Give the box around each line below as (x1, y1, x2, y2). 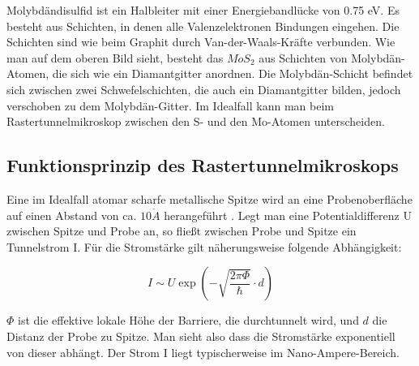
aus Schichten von (259, 49, 348, 66)
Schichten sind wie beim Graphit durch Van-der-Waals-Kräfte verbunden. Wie (6, 33, 395, 50)
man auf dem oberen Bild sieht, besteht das (6, 49, 224, 66)
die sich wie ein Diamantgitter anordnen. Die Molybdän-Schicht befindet (52, 65, 413, 82)
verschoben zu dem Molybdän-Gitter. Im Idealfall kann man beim (6, 97, 334, 114)
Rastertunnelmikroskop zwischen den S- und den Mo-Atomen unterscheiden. (6, 113, 385, 130)
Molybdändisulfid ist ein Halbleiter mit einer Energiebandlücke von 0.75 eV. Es (6, 2, 400, 18)
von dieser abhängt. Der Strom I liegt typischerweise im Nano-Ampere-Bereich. (6, 343, 400, 360)
